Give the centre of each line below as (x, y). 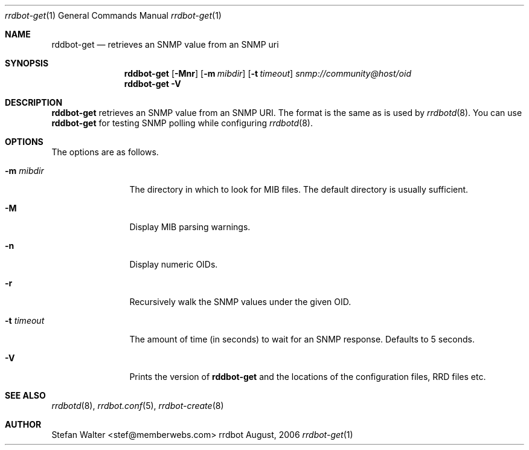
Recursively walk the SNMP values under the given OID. (240, 302)
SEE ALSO (25, 395)
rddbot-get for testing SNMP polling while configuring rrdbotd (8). (182, 123)
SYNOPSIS (27, 63)
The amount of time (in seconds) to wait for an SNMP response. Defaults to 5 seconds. (302, 339)
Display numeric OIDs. (174, 264)
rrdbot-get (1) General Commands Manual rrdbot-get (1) (113, 15)
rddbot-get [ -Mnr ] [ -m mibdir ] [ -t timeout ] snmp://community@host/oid (268, 73)
